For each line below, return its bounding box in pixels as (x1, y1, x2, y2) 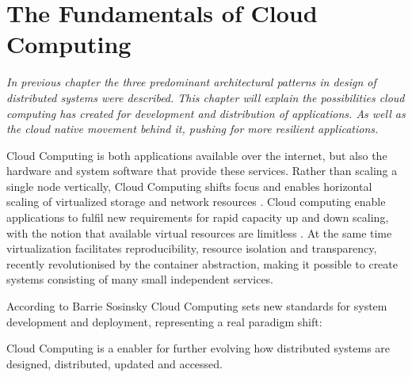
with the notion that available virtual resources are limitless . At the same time (6, 224, 392, 241)
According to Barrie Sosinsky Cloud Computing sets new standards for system (6, 298, 387, 314)
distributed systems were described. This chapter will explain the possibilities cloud (6, 89, 405, 105)
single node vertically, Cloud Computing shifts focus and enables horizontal (6, 177, 372, 194)
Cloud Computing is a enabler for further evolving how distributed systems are (6, 340, 391, 356)
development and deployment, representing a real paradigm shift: (6, 313, 322, 329)
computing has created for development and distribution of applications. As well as (6, 105, 406, 121)
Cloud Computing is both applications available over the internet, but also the (6, 147, 387, 163)
